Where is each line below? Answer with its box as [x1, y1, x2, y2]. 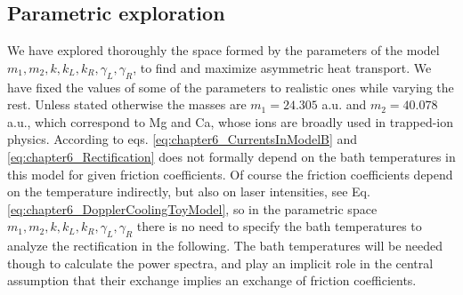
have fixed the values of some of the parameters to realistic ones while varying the [7, 77, 454, 96]
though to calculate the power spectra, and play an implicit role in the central [7, 253, 434, 272]
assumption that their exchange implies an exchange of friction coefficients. [7, 271, 417, 290]
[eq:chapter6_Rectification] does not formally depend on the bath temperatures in [7, 147, 456, 165]
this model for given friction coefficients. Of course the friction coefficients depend [7, 164, 453, 183]
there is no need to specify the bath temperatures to [136, 217, 422, 235]
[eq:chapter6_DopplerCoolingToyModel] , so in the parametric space [7, 199, 378, 218]
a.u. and [321, 95, 367, 114]
